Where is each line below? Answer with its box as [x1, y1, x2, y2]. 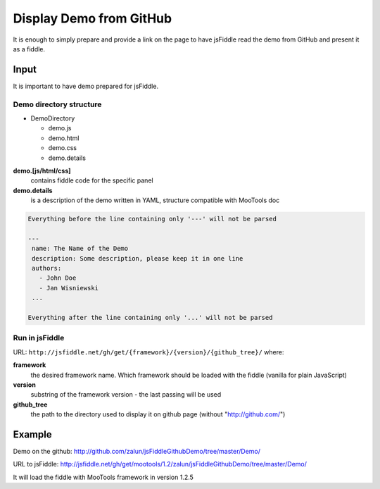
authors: [32, 264, 62, 273]
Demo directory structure [13, 99, 102, 109]
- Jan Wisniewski [39, 284, 99, 292]
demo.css [48, 144, 77, 152]
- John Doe [39, 274, 77, 282]
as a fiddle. [13, 44, 46, 53]
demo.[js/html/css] [13, 166, 71, 175]
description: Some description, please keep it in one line [32, 254, 243, 262]
